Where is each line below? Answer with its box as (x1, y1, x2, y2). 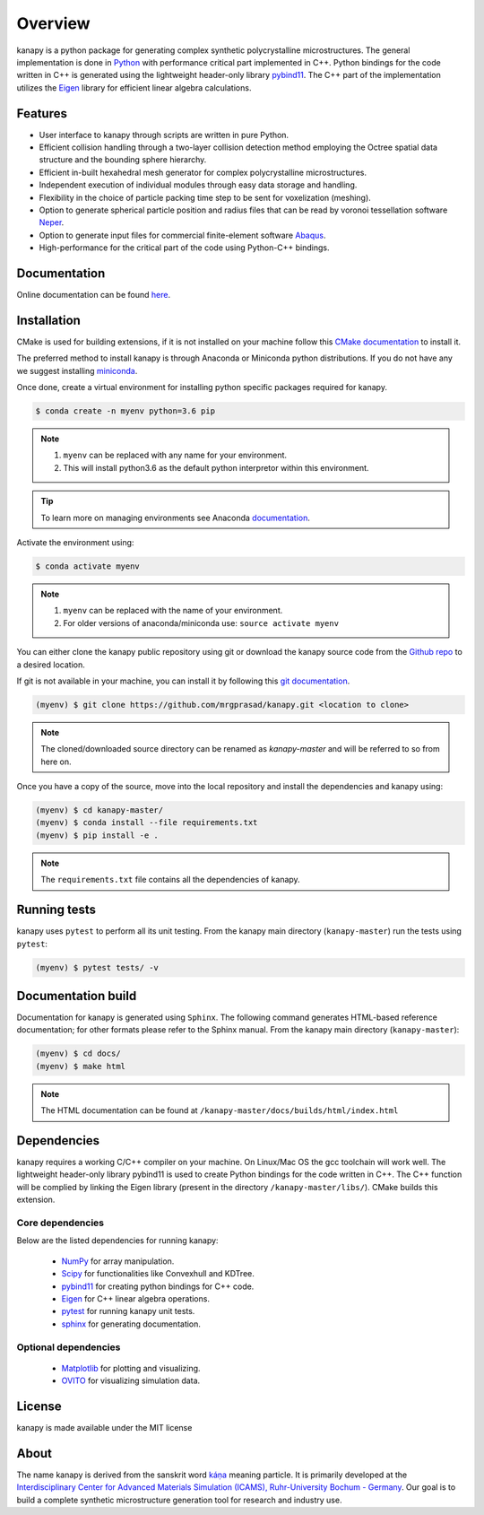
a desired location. (16, 659, 85, 670)
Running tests (16, 902, 97, 918)
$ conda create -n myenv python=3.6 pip (35, 406, 215, 416)
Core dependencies (16, 1216, 105, 1229)
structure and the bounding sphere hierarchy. (39, 154, 207, 165)
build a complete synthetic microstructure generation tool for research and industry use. (16, 1494, 342, 1505)
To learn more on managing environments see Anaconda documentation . (40, 512, 311, 523)
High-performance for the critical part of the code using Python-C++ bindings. (39, 242, 331, 253)
